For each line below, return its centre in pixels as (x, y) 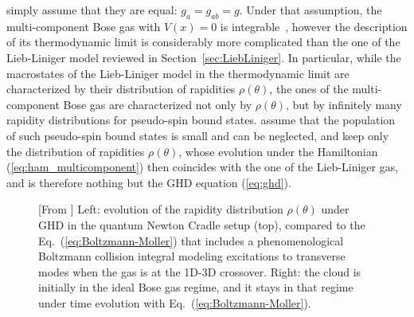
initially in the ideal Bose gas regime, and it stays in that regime (196, 287)
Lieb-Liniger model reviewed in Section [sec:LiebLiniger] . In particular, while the (204, 57)
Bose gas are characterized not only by (158, 104)
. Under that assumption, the (310, 10)
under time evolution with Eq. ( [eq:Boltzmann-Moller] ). (175, 302)
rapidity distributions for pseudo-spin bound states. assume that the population (201, 120)
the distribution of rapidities (76, 151)
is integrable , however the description (314, 26)
